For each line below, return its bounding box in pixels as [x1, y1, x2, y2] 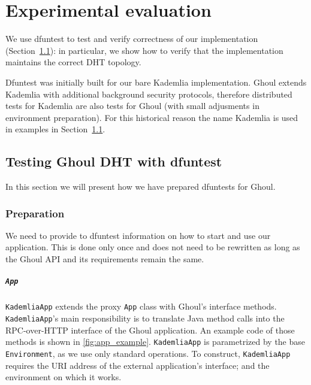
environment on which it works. [5, 371, 122, 383]
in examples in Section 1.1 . [5, 123, 105, 135]
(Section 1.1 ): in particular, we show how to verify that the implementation [5, 44, 283, 56]
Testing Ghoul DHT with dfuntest [5, 152, 222, 171]
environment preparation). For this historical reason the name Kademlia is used [5, 111, 298, 123]
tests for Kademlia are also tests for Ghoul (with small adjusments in [5, 99, 259, 112]
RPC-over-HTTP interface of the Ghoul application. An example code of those [5, 323, 295, 336]
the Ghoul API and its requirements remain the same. [5, 253, 204, 265]
